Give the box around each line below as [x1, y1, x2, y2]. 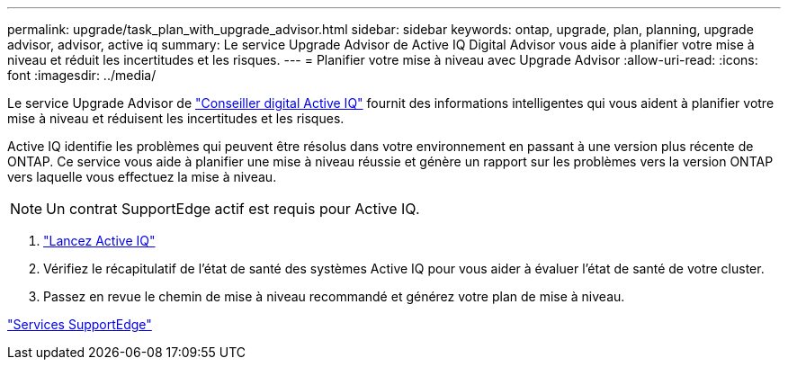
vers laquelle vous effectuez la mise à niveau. [7, 169, 277, 184]
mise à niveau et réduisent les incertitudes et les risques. [7, 111, 345, 126]
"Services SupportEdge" [7, 317, 152, 332]
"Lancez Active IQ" [43, 233, 156, 248]
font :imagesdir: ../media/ [7, 67, 157, 83]
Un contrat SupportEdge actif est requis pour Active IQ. [46, 200, 420, 218]
